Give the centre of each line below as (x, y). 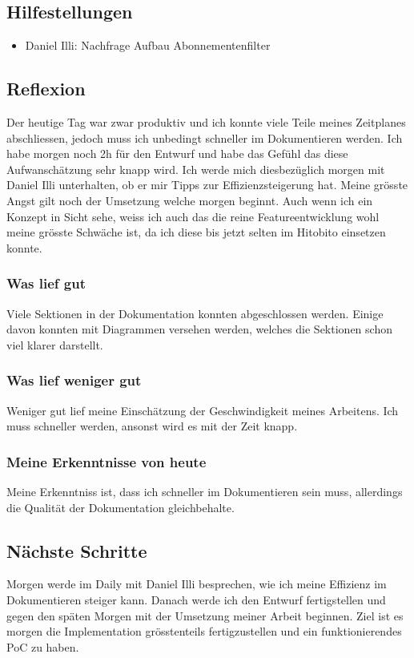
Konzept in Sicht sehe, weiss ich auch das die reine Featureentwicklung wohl (193, 216)
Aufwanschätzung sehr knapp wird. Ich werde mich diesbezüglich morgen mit (196, 169)
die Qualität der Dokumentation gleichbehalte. (121, 507)
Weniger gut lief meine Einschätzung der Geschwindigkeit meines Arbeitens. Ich (203, 410)
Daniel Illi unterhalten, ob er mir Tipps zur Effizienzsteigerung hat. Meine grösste (207, 185)
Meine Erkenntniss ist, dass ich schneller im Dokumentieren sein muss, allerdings (205, 491)
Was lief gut (46, 283)
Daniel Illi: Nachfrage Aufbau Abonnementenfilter (148, 45)
